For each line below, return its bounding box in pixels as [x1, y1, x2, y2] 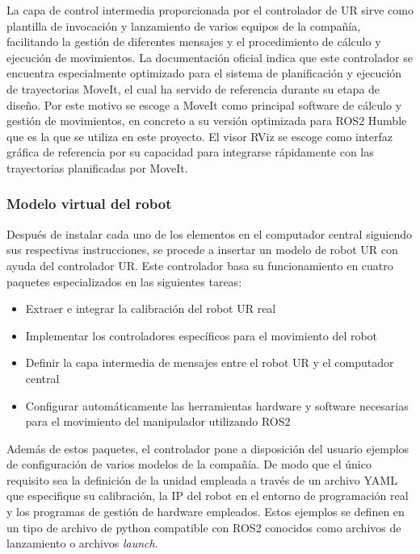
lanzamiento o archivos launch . [6, 535, 158, 552]
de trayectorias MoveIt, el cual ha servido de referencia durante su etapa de [6, 80, 380, 97]
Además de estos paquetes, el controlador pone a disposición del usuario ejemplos [6, 439, 409, 456]
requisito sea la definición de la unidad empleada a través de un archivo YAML [6, 471, 397, 488]
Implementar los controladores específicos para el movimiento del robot [25, 327, 378, 344]
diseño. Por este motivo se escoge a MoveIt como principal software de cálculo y [6, 96, 402, 113]
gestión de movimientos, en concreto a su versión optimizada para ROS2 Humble [6, 112, 407, 129]
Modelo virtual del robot [6, 194, 172, 214]
